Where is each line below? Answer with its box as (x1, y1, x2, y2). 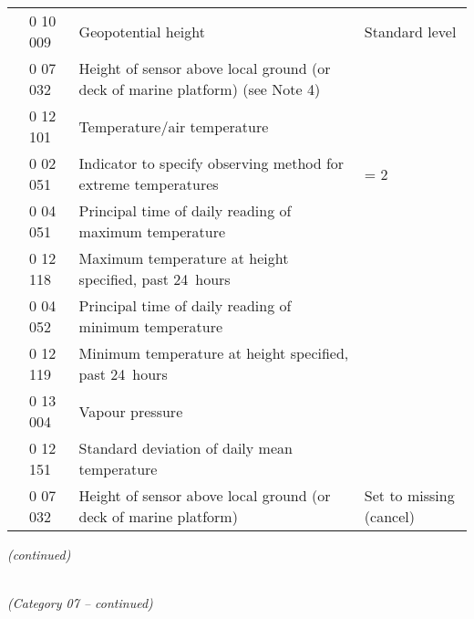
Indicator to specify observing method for (78, 152, 345, 173)
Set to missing (364, 485, 455, 506)
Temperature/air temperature (78, 115, 269, 137)
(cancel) (364, 506, 415, 527)
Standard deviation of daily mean (78, 437, 293, 458)
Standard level (364, 20, 457, 42)
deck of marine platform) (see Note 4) (78, 79, 321, 100)
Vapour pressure (78, 400, 183, 422)
